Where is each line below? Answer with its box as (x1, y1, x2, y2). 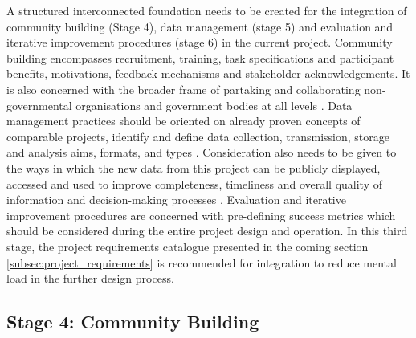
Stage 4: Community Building (6, 309, 259, 334)
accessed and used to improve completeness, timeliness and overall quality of (6, 175, 383, 192)
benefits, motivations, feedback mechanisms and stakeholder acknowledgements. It (6, 65, 410, 82)
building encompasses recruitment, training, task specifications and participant (6, 49, 394, 66)
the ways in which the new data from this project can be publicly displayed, (6, 159, 381, 176)
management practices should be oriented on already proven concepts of (6, 112, 361, 129)
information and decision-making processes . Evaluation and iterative (6, 191, 346, 208)
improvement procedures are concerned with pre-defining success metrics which (6, 206, 396, 223)
